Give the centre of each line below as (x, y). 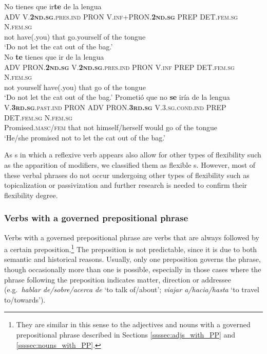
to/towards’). (25, 299)
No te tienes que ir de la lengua (54, 56)
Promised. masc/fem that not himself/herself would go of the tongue (111, 127)
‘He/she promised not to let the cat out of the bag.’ (85, 137)
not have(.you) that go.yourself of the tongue (75, 36)
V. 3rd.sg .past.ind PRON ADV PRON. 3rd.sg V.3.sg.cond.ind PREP (115, 107)
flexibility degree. (31, 195)
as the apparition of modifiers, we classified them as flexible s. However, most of (130, 164)
